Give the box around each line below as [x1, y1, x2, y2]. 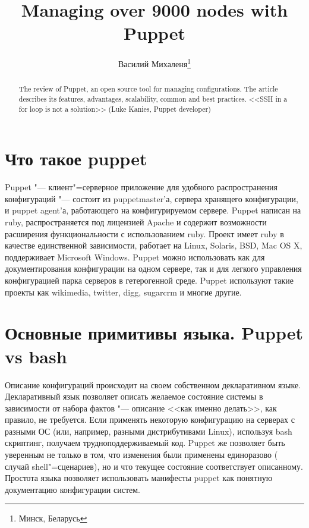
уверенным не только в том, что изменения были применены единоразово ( [5, 448, 278, 461]
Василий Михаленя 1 [118, 56, 191, 70]
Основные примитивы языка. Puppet [5, 320, 304, 345]
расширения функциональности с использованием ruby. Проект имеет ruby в [5, 227, 284, 240]
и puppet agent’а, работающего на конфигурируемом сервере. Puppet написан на [5, 204, 301, 216]
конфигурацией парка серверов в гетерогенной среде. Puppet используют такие [5, 274, 294, 287]
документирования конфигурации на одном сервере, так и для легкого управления [5, 262, 302, 275]
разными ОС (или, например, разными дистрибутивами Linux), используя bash [5, 425, 292, 437]
